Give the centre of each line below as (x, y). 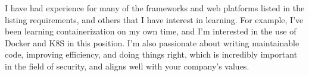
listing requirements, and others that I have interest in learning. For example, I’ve (154, 19)
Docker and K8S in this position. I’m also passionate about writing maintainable (152, 42)
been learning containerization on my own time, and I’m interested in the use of (151, 31)
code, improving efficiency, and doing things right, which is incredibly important (151, 54)
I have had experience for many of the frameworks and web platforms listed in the (155, 8)
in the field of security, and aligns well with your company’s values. (127, 66)
